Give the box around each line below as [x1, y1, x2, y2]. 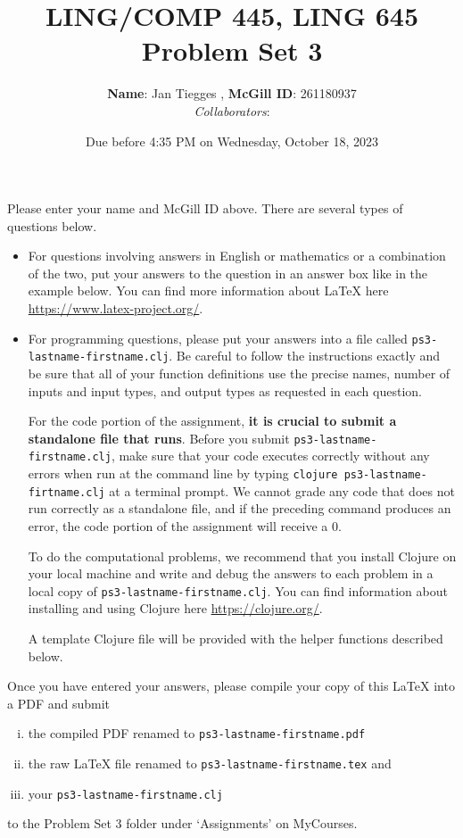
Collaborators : [194, 101, 270, 120]
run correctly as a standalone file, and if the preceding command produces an [28, 499, 451, 518]
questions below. [7, 216, 97, 235]
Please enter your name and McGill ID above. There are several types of [7, 199, 403, 218]
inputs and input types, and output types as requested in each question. [28, 381, 422, 400]
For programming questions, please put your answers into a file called [28, 328, 408, 347]
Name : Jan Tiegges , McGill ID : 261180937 [107, 84, 357, 103]
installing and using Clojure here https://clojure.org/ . [28, 599, 323, 618]
